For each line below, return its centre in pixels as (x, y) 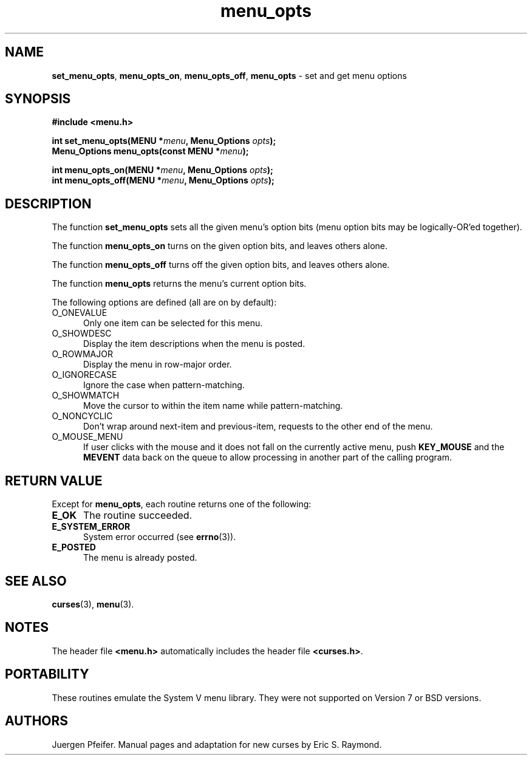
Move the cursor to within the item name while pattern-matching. (213, 406)
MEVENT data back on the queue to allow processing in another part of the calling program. (268, 457)
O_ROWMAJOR (82, 354)
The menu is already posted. (140, 558)
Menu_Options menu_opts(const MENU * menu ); (150, 151)
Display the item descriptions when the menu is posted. (194, 344)
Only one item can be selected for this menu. (173, 323)
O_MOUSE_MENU (87, 437)
